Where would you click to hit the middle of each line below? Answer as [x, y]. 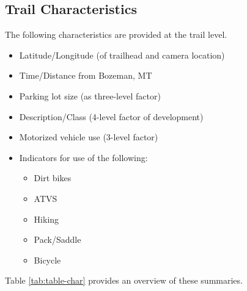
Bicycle [47, 260]
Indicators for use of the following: [83, 157]
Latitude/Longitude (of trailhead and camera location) [122, 55]
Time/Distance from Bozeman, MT [86, 75]
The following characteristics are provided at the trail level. [116, 34]
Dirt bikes [53, 178]
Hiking [46, 219]
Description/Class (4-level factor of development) [111, 116]
